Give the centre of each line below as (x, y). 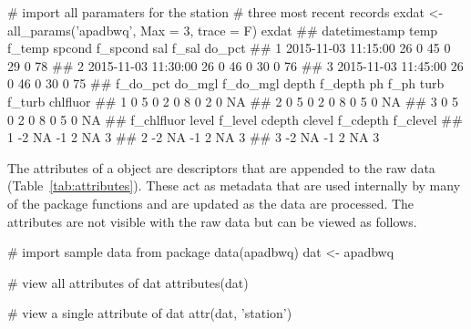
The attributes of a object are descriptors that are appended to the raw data (221, 167)
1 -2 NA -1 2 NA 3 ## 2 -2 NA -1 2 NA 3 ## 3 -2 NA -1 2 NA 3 (194, 137)
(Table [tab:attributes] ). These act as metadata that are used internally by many (234, 185)
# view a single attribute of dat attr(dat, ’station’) (150, 313)
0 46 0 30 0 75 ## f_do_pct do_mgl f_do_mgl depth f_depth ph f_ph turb (226, 83)
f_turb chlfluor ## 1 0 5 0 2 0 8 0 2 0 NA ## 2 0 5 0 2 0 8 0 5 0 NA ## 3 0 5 (233, 101)
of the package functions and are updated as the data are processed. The (211, 203)
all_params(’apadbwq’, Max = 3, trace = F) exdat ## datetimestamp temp (223, 30)
